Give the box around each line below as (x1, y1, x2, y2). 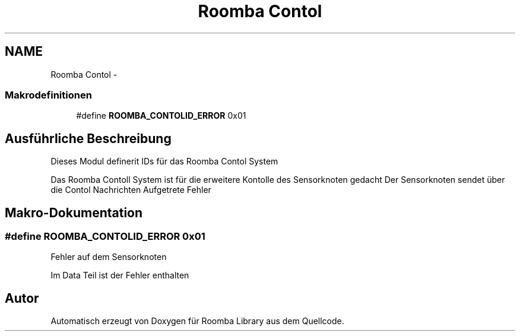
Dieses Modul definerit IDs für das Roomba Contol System (50, 156, 278, 167)
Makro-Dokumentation (5, 205, 143, 220)
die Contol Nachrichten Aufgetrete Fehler (50, 185, 211, 195)
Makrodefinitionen (5, 88, 92, 101)
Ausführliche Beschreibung (5, 131, 172, 146)
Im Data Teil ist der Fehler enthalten (50, 270, 189, 281)
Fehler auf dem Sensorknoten (50, 252, 167, 262)
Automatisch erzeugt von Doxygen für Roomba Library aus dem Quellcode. (50, 316, 344, 327)
